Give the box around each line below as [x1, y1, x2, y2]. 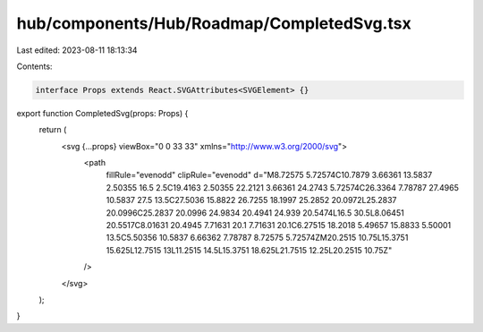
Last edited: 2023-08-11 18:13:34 [16, 45, 138, 55]
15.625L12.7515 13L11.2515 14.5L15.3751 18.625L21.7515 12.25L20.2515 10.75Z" [106, 244, 393, 255]
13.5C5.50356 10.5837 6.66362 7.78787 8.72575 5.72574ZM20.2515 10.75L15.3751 [106, 233, 409, 243]
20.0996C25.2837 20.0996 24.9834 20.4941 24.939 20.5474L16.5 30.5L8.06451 [106, 207, 404, 218]
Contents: [16, 61, 53, 72]
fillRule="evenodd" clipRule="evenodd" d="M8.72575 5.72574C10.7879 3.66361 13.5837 [106, 170, 433, 181]
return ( [38, 124, 67, 135]
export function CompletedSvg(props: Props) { [16, 107, 189, 118]
